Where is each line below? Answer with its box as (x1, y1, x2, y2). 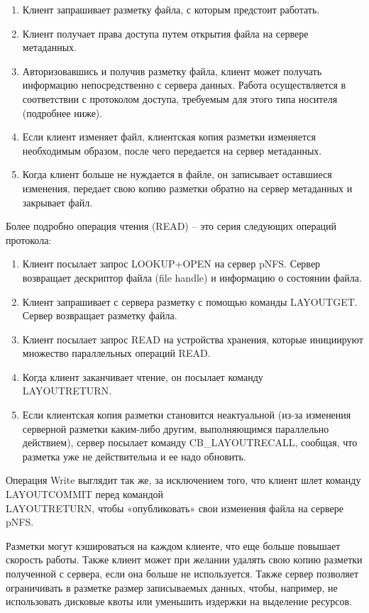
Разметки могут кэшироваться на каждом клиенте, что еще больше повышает (6, 538, 341, 553)
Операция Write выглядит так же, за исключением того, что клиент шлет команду (6, 473, 361, 487)
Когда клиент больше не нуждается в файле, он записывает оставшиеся (22, 167, 332, 182)
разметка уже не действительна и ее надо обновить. (22, 448, 246, 463)
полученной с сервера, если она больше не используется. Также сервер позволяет (6, 566, 359, 580)
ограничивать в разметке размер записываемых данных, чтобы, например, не (6, 580, 338, 595)
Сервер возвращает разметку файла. (22, 308, 177, 323)
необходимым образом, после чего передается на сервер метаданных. (22, 143, 322, 158)
